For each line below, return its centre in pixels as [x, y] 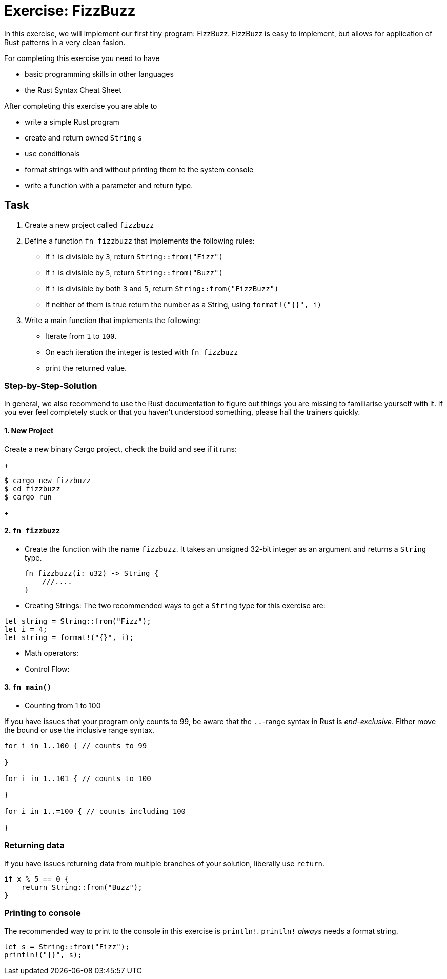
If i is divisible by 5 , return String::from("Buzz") [134, 272]
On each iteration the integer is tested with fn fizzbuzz [142, 352]
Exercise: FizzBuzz [70, 11]
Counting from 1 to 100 [63, 705]
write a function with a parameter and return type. [109, 185]
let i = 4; [26, 629]
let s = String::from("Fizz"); [67, 946]
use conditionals [52, 153]
